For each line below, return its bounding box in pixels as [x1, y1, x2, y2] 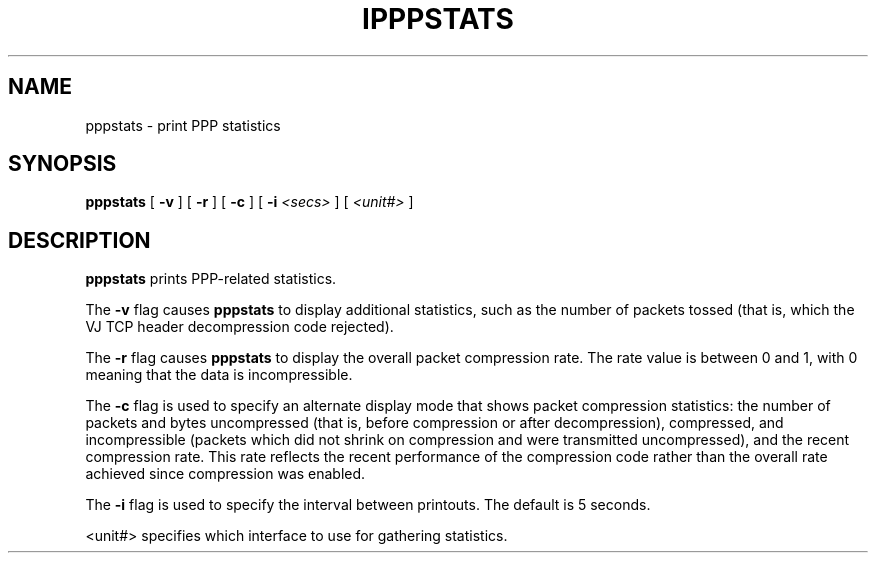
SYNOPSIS [8, 151, 117, 177]
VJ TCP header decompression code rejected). [85, 318, 394, 336]
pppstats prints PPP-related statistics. [85, 270, 337, 288]
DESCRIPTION [8, 227, 151, 253]
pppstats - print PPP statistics [85, 116, 281, 134]
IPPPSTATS [362, 2, 514, 36]
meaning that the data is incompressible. [85, 366, 353, 384]
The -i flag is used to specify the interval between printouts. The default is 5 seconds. [85, 496, 651, 514]
